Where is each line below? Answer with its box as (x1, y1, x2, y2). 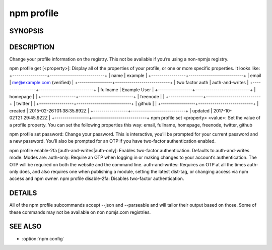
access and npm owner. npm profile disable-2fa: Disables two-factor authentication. (9, 175, 184, 181)
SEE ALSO (9, 222, 42, 231)
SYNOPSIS (9, 27, 44, 35)
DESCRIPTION (9, 43, 55, 51)
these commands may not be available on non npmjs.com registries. (9, 209, 151, 215)
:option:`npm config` (22, 235, 64, 241)
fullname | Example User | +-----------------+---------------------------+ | (100, 86, 256, 93)
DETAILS (9, 189, 37, 198)
